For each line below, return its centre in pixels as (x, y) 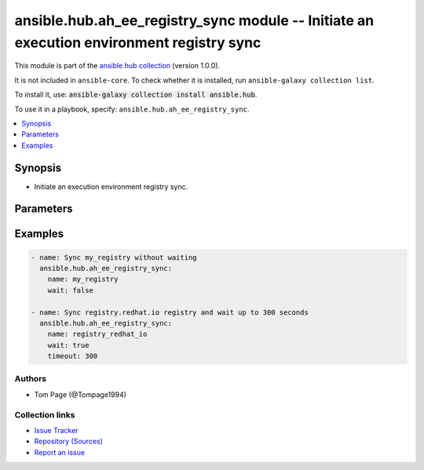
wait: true (68, 345)
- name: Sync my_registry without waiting (114, 257)
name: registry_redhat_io (97, 334)
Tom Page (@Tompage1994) (80, 394)
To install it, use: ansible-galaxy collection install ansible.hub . (136, 95)
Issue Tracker (56, 430)
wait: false (71, 290)
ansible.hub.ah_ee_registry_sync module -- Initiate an (194, 20)
